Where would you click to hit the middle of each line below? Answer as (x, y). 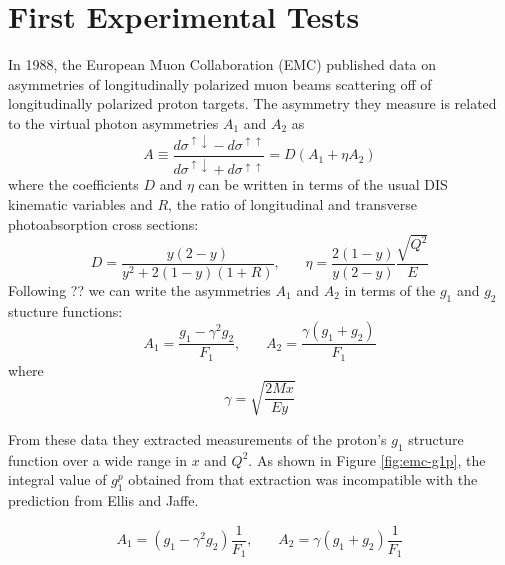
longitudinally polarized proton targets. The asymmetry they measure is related (252, 103)
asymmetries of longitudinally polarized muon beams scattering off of (220, 83)
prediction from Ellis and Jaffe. (103, 499)
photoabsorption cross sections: (103, 223)
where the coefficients (73, 184)
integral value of (57, 479)
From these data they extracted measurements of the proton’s (197, 438)
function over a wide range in (97, 459)
